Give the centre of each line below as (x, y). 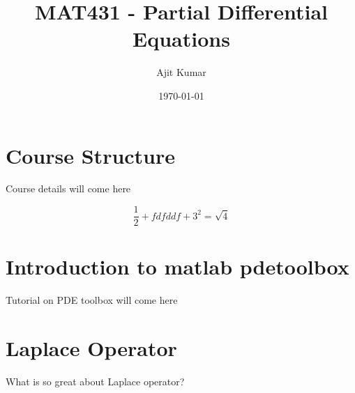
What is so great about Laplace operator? (95, 381)
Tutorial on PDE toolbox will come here (92, 300)
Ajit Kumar (181, 72)
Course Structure (91, 155)
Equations (181, 39)
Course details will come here (68, 188)
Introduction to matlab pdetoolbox (177, 267)
